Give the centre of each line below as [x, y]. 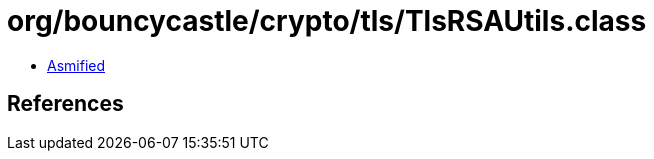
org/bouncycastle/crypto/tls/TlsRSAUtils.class [327, 21]
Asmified [76, 65]
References [65, 104]
